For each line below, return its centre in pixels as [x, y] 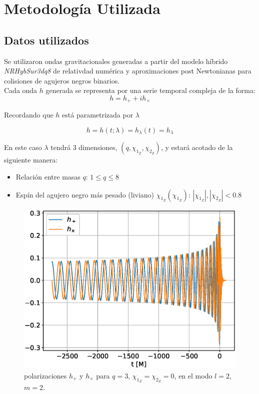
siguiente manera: [31, 160]
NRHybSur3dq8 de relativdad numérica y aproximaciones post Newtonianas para [128, 71]
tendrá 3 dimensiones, [84, 147]
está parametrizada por [98, 115]
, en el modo [193, 375]
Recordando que [29, 115]
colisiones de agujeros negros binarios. [62, 80]
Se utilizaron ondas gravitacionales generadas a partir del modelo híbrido [116, 61]
